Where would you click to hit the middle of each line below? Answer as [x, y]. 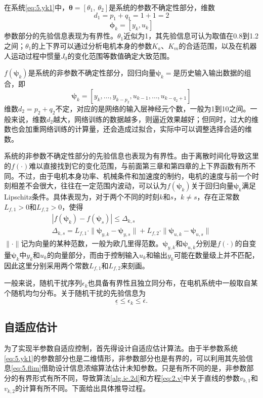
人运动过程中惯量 [32, 55]
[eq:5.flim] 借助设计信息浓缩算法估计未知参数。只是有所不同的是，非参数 [129, 368]
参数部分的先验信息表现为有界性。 [61, 36]
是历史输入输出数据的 [209, 73]
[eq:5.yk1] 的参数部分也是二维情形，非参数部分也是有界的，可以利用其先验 [125, 358]
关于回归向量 [212, 186]
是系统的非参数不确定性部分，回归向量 [92, 73]
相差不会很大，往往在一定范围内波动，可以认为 [89, 186]
